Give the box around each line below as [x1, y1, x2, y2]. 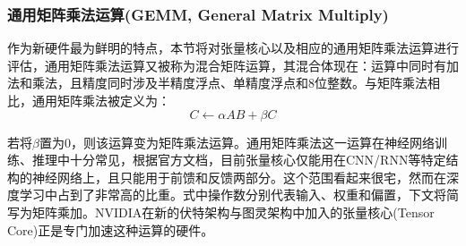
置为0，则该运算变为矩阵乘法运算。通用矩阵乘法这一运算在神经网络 [39, 132, 435, 151]
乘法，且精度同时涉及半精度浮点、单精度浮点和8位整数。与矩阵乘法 [31, 73, 427, 92]
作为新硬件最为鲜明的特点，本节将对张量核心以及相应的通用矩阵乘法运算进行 [7, 38, 459, 57]
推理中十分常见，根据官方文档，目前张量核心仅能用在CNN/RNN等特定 [31, 150, 446, 169]
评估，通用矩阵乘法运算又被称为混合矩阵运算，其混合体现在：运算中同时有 [7, 55, 446, 74]
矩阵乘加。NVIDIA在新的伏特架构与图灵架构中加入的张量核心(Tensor [31, 202, 435, 221]
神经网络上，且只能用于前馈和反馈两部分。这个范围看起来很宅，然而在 [31, 167, 446, 186]
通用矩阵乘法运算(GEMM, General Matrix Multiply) [7, 3, 389, 25]
